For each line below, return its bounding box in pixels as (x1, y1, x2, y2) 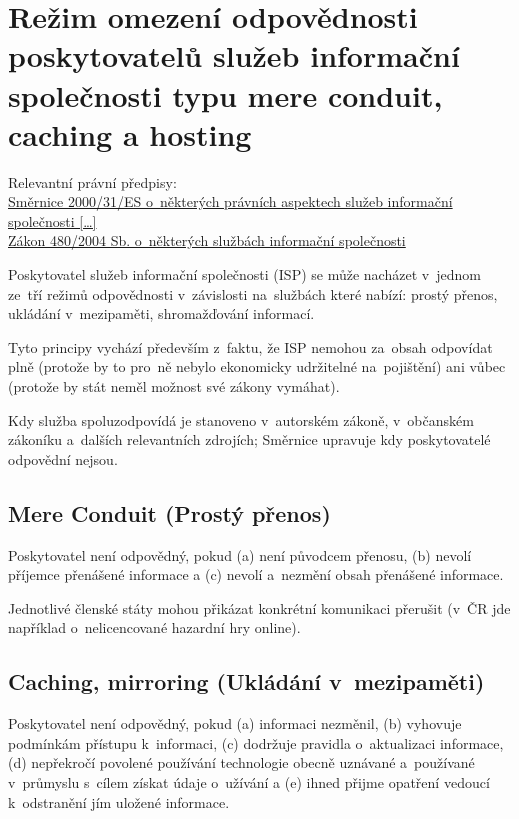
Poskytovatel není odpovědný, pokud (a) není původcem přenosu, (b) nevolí (8, 544, 472, 565)
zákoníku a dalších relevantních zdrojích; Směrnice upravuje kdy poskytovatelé (8, 429, 491, 450)
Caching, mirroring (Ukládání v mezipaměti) (8, 666, 485, 697)
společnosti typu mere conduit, (8, 74, 443, 115)
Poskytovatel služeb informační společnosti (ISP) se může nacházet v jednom (8, 264, 481, 285)
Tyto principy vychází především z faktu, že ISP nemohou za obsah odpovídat (8, 336, 493, 357)
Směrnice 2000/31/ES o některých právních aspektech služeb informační (8, 191, 453, 212)
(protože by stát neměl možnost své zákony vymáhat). (8, 376, 340, 397)
